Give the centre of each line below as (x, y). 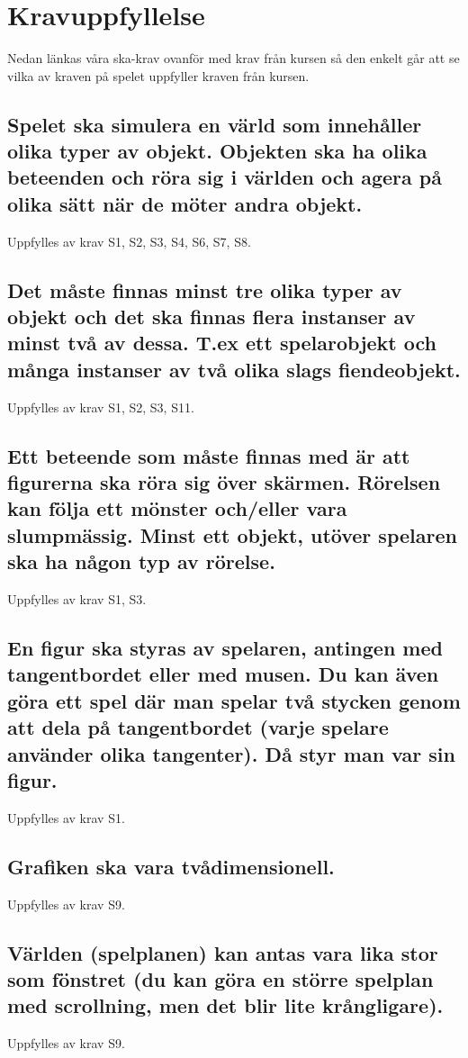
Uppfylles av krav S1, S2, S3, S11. (101, 407)
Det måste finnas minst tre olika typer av (205, 289)
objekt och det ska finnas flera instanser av (211, 316)
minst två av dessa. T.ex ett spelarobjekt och (222, 343)
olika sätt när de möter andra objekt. (185, 203)
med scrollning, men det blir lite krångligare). (225, 1005)
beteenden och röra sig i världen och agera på (225, 177)
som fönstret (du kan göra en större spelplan (220, 978)
